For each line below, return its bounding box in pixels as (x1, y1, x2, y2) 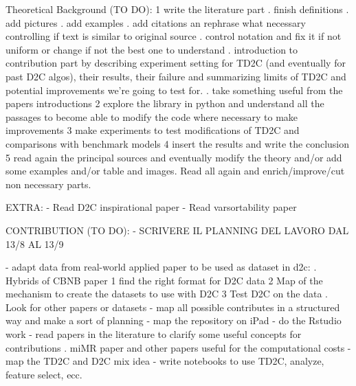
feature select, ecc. (5, 367, 82, 381)
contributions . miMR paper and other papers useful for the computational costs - (5, 340, 351, 354)
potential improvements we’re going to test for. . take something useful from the (5, 82, 343, 97)
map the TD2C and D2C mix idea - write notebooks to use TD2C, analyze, (5, 354, 324, 368)
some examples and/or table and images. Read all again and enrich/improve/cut (5, 163, 345, 178)
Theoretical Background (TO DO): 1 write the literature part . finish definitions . (5, 2, 349, 16)
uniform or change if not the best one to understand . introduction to (5, 42, 298, 56)
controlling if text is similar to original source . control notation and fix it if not (5, 29, 342, 43)
